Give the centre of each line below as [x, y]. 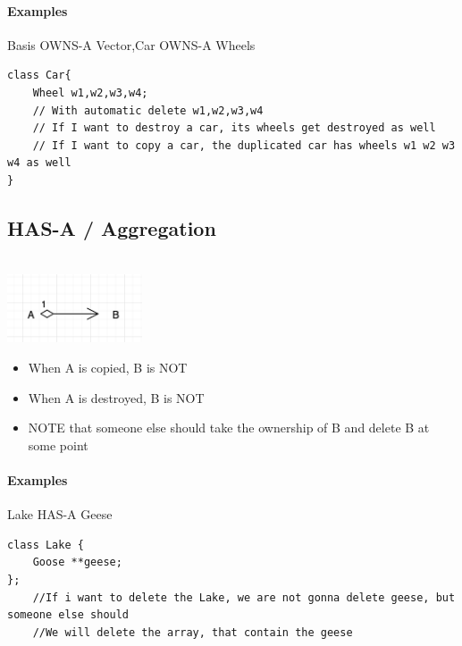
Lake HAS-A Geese [60, 514]
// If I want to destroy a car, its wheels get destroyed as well [234, 128]
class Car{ [39, 76]
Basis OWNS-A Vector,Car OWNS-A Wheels [131, 44]
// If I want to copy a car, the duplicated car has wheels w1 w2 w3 [244, 145]
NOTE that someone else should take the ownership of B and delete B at [229, 428]
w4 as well [39, 163]
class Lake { [46, 545]
